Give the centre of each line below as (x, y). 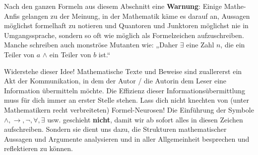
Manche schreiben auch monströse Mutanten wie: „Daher (91, 45)
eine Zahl (200, 45)
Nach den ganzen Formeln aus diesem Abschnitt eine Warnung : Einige (113, 6)
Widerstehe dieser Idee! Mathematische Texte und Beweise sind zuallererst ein (123, 71)
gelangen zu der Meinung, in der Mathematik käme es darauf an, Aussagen (136, 16)
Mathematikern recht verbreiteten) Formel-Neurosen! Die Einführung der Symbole (129, 109)
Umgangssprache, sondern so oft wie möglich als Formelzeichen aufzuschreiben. (124, 35)
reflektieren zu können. (38, 148)
